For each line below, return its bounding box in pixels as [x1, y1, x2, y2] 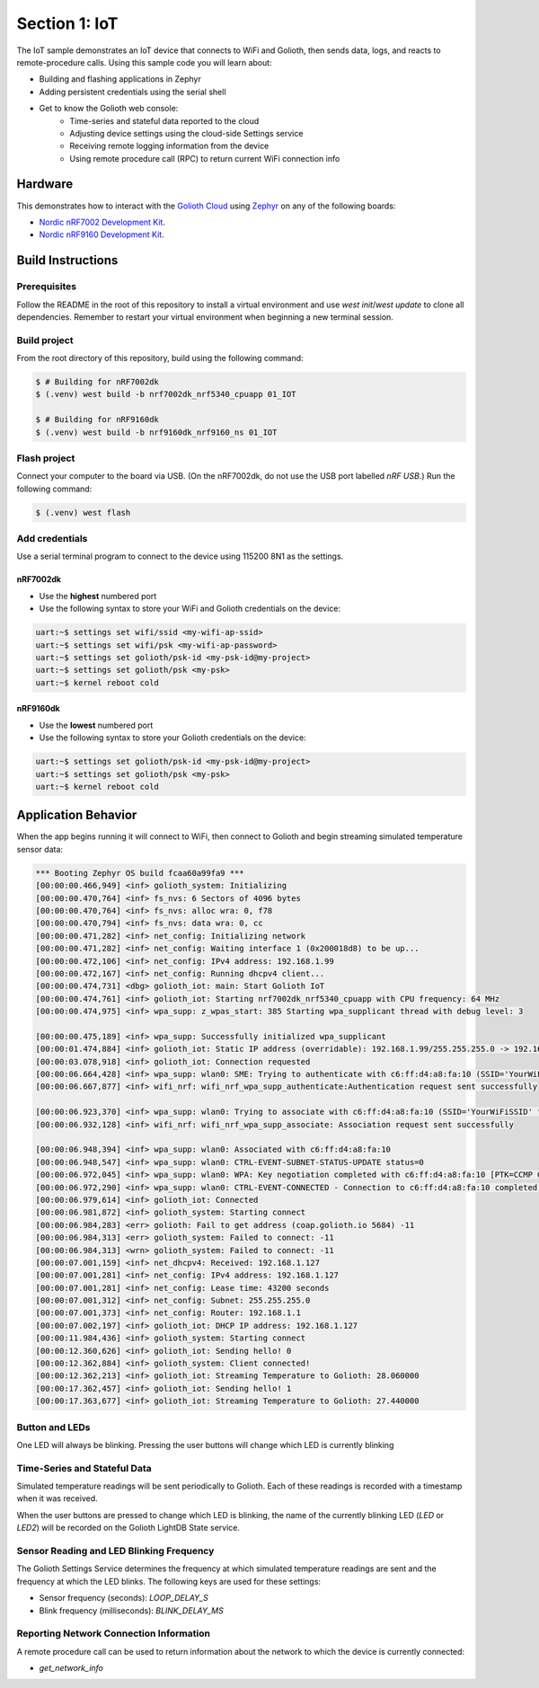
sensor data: [16, 844, 63, 854]
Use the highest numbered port [39, 590, 157, 601]
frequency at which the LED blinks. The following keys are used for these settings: [16, 1576, 322, 1586]
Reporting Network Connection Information [16, 1627, 211, 1639]
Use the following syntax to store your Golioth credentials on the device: [39, 732, 306, 743]
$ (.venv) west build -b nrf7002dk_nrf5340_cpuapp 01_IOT [35, 389, 296, 400]
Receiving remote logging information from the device [69, 140, 269, 152]
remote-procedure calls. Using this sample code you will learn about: [16, 57, 273, 67]
